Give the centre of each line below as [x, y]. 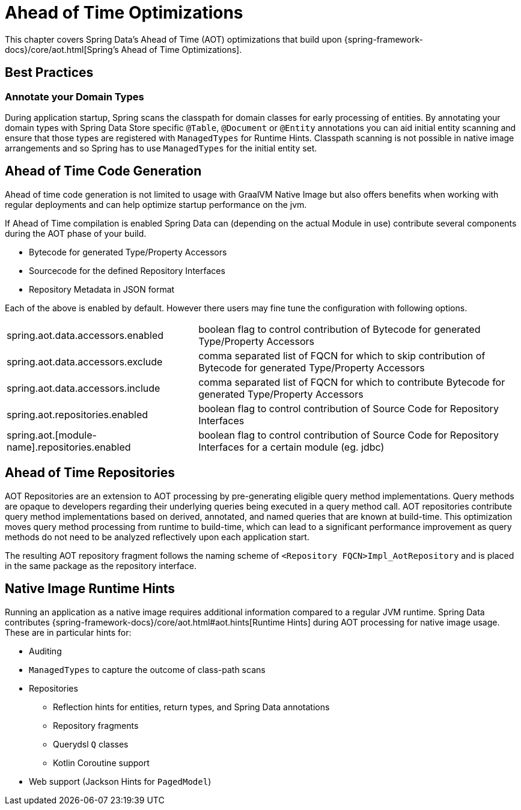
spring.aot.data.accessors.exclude [85, 361]
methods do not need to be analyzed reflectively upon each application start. [157, 537]
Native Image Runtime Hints [90, 589]
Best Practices [49, 73]
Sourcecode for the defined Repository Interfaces [127, 270]
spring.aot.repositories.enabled [78, 414]
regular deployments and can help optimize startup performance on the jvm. [156, 204]
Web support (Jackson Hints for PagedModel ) [120, 781]
